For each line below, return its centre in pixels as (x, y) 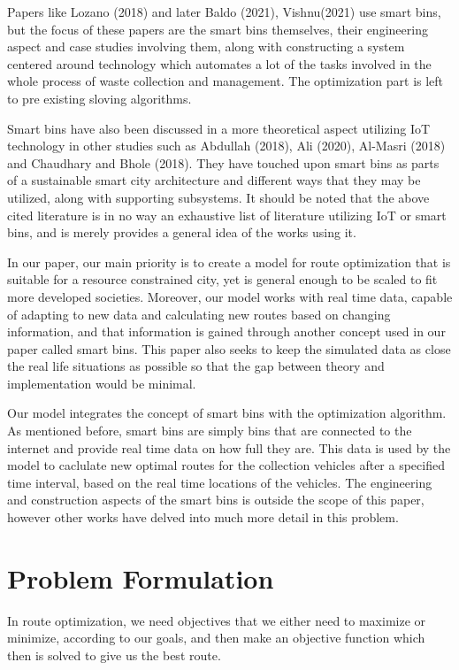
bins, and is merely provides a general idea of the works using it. (182, 232)
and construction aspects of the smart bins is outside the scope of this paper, (216, 500)
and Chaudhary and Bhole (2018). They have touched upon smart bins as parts (223, 162)
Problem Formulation (141, 578)
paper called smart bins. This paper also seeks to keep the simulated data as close (229, 348)
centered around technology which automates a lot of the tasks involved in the (219, 63)
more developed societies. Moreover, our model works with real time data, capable (230, 296)
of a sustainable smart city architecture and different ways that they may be (214, 180)
